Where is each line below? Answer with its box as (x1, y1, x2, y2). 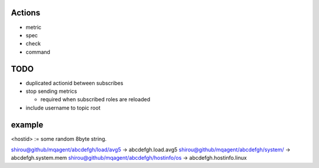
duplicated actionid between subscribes (25, 79, 123, 86)
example (11, 119, 44, 130)
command (25, 48, 50, 56)
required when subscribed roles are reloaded (40, 96, 151, 103)
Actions (11, 8, 41, 18)
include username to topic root (25, 104, 100, 111)
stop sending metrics (25, 88, 77, 95)
